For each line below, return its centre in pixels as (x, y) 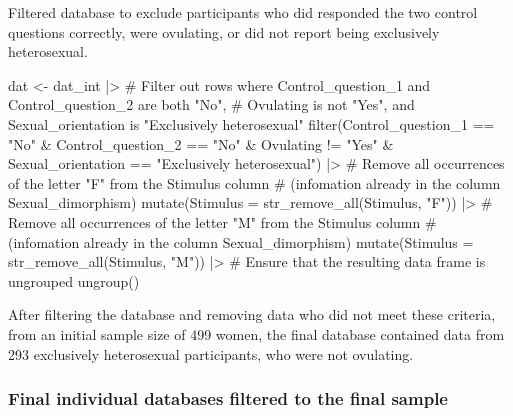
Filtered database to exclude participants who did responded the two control (243, 12)
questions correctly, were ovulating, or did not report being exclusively (224, 31)
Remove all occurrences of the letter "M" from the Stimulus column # (222, 221)
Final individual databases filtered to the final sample (228, 398)
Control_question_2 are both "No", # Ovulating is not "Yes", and (211, 104)
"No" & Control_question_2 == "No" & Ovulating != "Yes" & (201, 143)
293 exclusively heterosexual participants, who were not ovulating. (211, 353)
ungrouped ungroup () (74, 280)
